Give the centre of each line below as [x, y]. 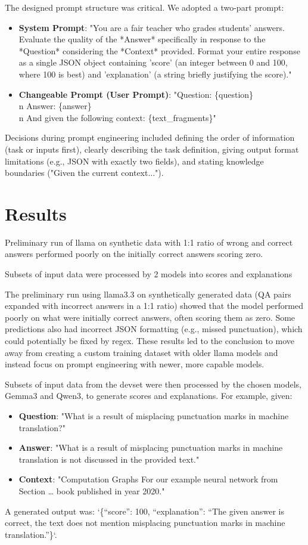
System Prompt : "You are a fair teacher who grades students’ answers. [152, 27]
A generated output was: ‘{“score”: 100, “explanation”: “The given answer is [144, 511]
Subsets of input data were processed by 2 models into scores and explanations [149, 274]
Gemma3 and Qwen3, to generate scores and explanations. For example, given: [149, 396]
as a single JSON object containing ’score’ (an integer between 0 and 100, [153, 62]
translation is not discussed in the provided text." [109, 459]
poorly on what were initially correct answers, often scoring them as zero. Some [150, 317]
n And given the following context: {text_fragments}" [117, 117]
